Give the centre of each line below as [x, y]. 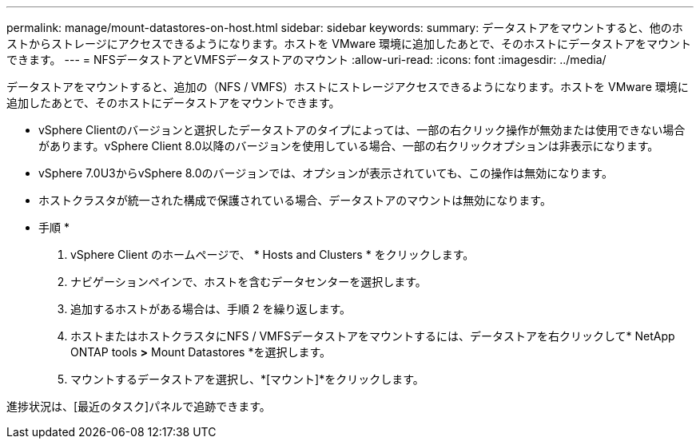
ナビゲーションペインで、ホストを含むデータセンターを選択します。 [249, 282]
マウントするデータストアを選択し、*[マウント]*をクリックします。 [247, 379]
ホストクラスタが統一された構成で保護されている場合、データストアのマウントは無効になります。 [295, 200]
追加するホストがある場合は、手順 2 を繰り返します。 [211, 309]
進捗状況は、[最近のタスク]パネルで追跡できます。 [139, 406]
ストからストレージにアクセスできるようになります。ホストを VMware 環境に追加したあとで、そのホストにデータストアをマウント [349, 44]
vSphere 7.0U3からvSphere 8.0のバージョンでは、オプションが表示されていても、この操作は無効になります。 [326, 173]
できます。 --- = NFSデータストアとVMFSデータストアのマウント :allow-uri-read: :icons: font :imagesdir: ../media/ [306, 60]
